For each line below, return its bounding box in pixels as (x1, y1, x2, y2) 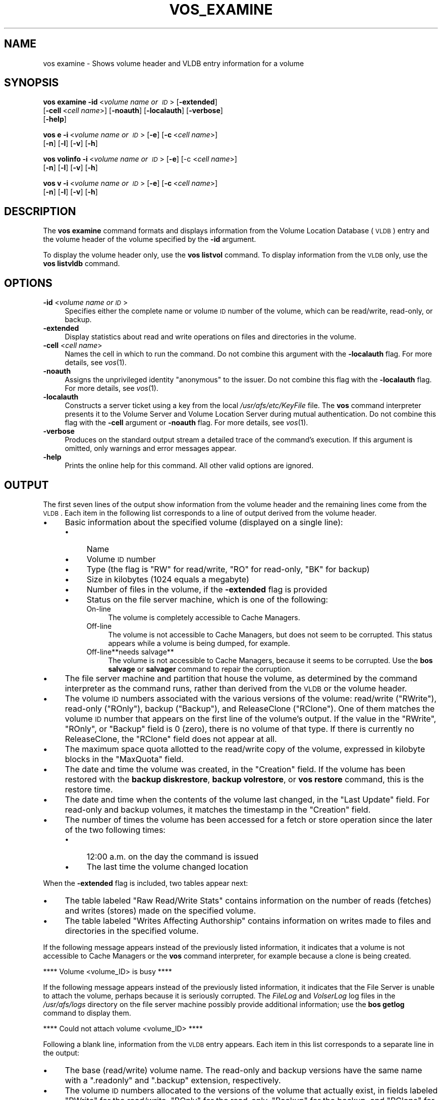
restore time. (65, 784, 113, 794)
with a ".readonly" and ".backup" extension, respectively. (65, 1075, 281, 1085)
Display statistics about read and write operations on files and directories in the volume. (65, 332, 356, 341)
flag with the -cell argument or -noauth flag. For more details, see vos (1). (65, 418, 308, 427)
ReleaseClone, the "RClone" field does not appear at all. (65, 733, 277, 744)
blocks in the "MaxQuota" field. (65, 754, 184, 764)
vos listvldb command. (43, 259, 120, 268)
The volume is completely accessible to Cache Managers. (108, 613, 300, 622)
